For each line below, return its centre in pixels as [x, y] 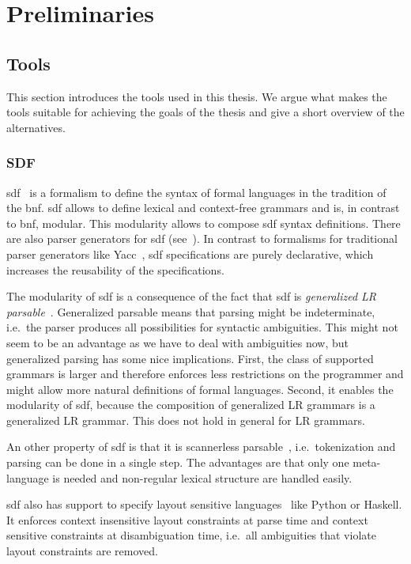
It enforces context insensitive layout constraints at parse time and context [187, 519]
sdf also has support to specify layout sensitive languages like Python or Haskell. [204, 504]
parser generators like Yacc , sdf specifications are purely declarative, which [190, 254]
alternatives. [36, 127]
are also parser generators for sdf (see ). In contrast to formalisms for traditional [202, 238]
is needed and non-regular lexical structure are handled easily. [202, 477]
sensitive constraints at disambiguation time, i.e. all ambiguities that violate [191, 535]
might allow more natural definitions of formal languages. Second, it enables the [200, 389]
